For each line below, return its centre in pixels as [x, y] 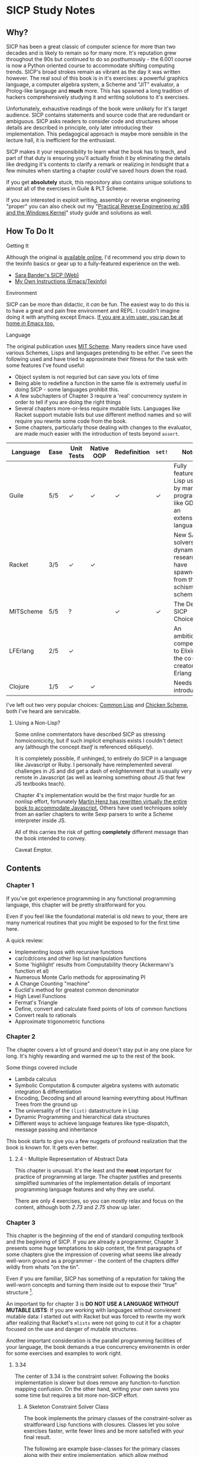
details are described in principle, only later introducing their [80, 128]
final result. [37, 1437]
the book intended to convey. [50, 838]
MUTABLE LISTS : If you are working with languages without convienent [94, 1310]
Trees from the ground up [46, 1104]
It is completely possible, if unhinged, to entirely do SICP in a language [101, 758]
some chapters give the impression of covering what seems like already [94, 1254]
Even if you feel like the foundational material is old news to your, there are [97, 916]
